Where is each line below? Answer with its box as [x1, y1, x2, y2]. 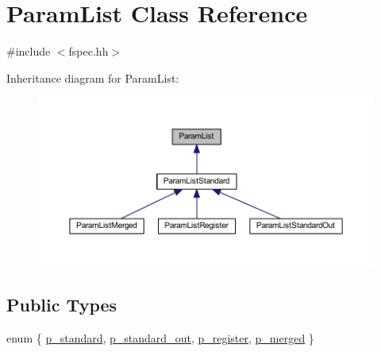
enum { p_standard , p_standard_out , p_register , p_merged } [6, 329, 314, 346]
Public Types [6, 292, 117, 316]
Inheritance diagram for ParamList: [6, 69, 179, 86]
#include [6, 43, 51, 60]
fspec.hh [68, 43, 109, 60]
